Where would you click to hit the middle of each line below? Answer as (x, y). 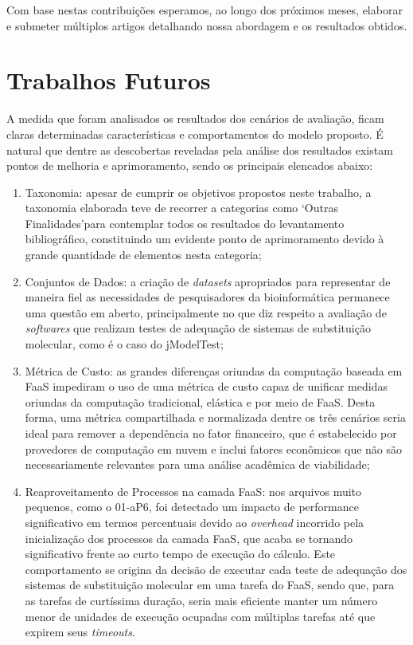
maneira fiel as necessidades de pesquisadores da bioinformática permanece (207, 297)
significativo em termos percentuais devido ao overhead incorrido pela (195, 522)
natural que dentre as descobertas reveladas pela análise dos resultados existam (200, 149)
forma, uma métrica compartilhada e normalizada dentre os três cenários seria (215, 417)
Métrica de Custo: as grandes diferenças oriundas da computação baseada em (214, 370)
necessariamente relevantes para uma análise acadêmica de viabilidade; (197, 464)
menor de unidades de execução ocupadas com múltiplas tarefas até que (200, 616)
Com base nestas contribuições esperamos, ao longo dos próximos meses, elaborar (205, 10)
